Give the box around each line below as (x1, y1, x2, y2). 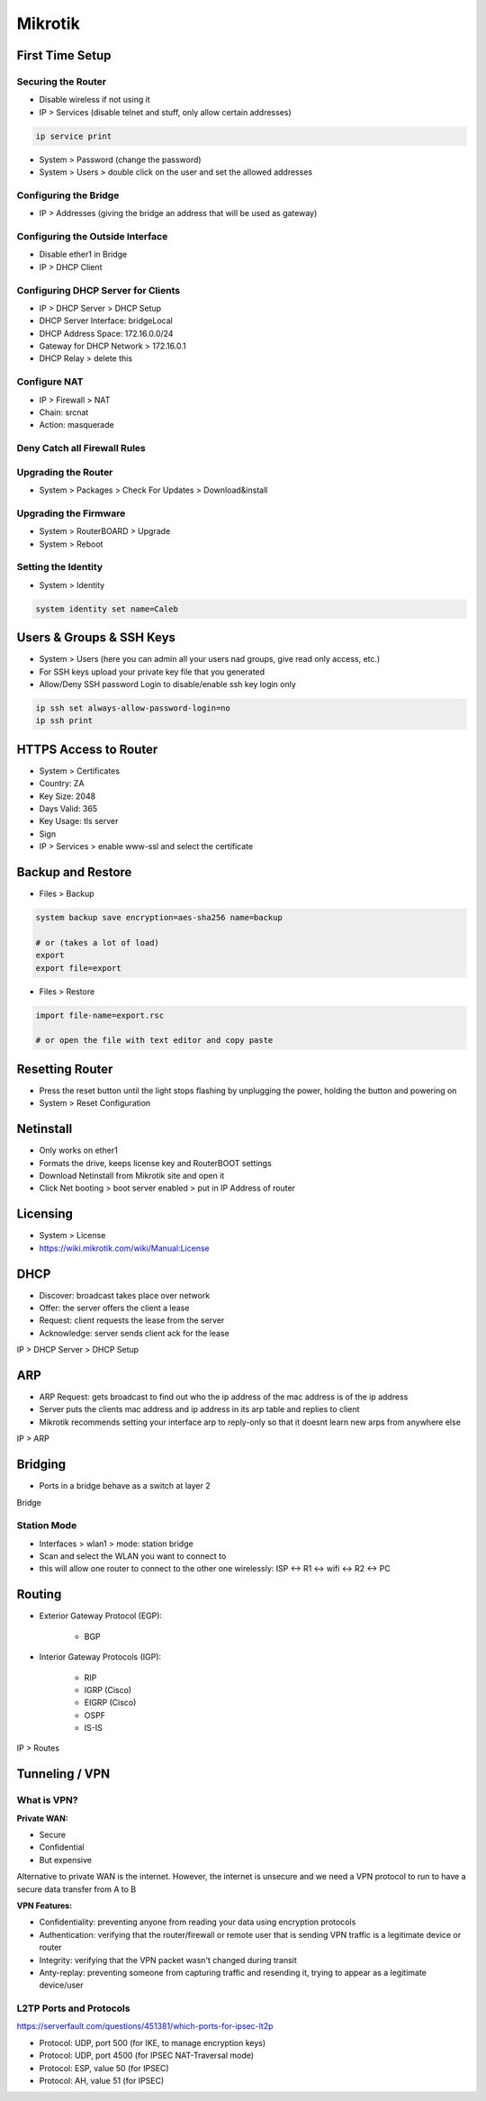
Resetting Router (16, 1061, 113, 1076)
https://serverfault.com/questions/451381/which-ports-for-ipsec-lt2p (16, 2021, 274, 2032)
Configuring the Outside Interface (16, 230, 168, 242)
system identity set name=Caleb (35, 603, 179, 614)
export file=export (35, 963, 121, 973)
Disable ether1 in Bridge (39, 249, 128, 260)
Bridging (16, 1457, 67, 1472)
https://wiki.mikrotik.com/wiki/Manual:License (39, 1243, 211, 1254)
